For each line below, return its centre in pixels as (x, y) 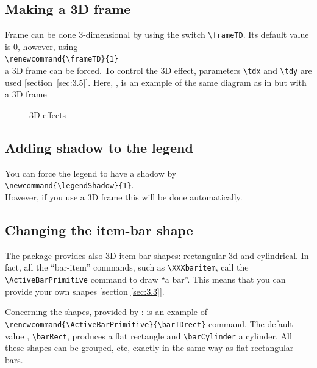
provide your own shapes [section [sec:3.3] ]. (85, 291)
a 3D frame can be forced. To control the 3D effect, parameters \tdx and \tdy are (158, 70)
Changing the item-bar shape (99, 229)
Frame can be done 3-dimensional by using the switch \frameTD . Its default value (157, 34)
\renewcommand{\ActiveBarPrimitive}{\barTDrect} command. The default (149, 323)
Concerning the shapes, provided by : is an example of (106, 312)
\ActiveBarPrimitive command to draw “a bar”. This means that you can (145, 279)
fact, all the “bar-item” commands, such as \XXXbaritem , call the (127, 267)
